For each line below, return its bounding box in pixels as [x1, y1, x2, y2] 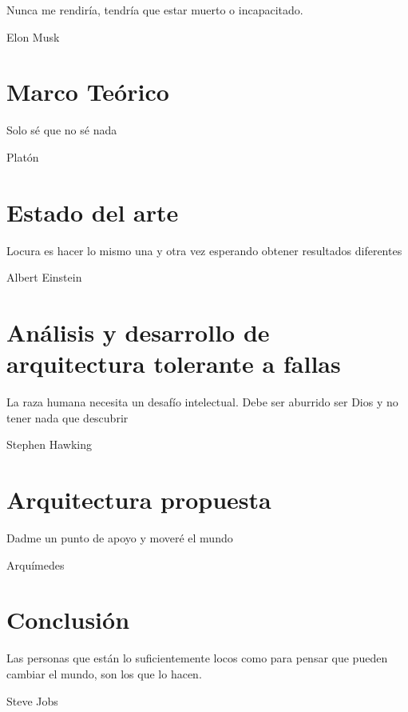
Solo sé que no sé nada [6, 122, 117, 138]
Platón [6, 148, 39, 165]
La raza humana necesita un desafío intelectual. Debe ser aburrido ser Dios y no [6, 394, 398, 410]
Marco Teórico [6, 75, 169, 108]
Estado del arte [6, 195, 179, 228]
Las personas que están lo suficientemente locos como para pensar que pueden [6, 650, 388, 666]
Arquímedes [6, 556, 65, 573]
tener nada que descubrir [6, 409, 129, 426]
